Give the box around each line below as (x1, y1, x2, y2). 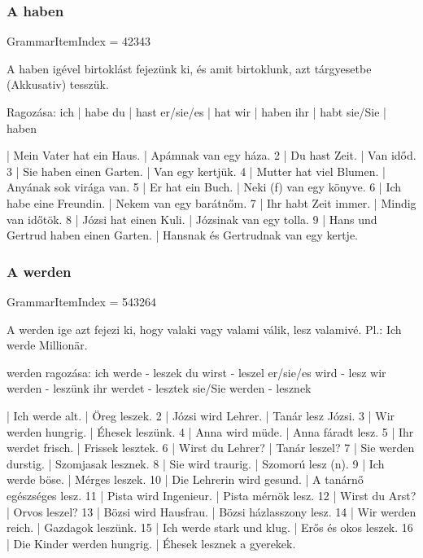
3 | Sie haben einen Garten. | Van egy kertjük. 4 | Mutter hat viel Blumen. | (7, 162, 386, 179)
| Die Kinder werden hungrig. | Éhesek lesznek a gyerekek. (7, 534, 296, 551)
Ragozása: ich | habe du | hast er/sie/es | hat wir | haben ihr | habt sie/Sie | (7, 103, 386, 120)
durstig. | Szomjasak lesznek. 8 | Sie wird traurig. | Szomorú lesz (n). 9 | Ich (7, 455, 385, 472)
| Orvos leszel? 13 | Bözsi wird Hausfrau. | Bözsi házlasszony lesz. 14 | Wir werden (7, 503, 416, 520)
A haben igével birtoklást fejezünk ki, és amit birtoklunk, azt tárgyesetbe (7, 59, 372, 77)
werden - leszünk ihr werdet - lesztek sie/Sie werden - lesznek (7, 380, 312, 397)
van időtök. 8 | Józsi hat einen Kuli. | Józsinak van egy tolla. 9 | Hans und (7, 210, 377, 227)
